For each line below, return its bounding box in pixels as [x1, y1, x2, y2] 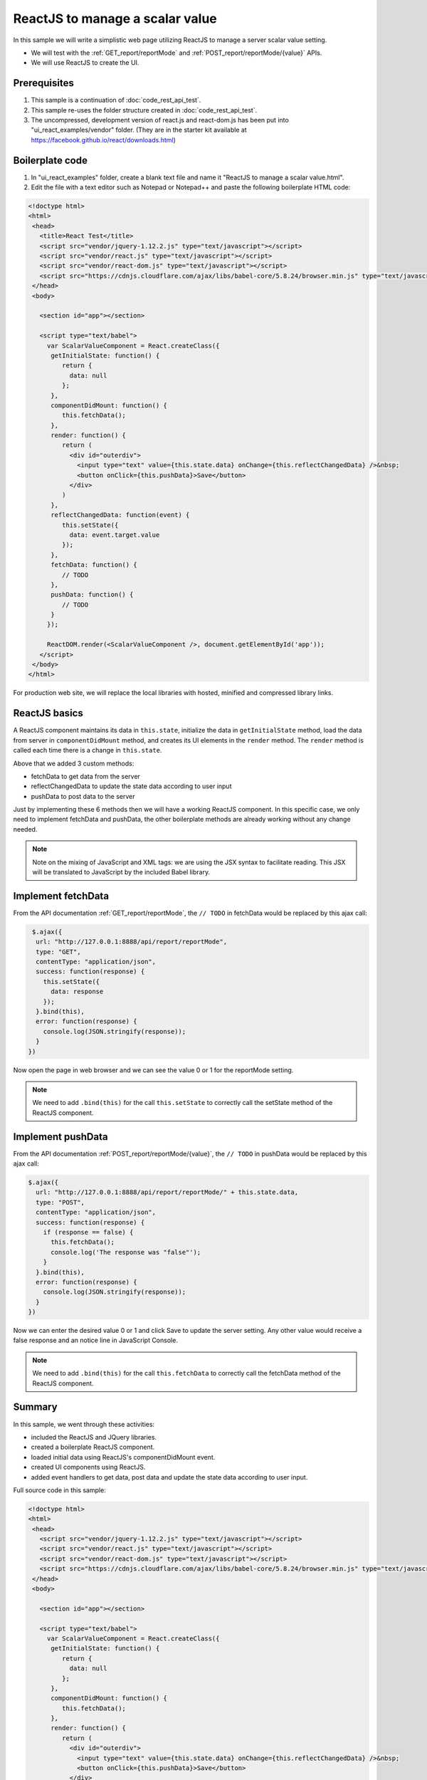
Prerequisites [13, 77, 74, 89]
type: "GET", [36, 948, 81, 956]
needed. [13, 824, 38, 833]
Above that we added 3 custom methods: [13, 759, 135, 768]
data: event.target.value [69, 530, 160, 539]
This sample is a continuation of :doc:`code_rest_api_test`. [31, 96, 201, 105]
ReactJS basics [13, 707, 83, 719]
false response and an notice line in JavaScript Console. [13, 1336, 178, 1345]
